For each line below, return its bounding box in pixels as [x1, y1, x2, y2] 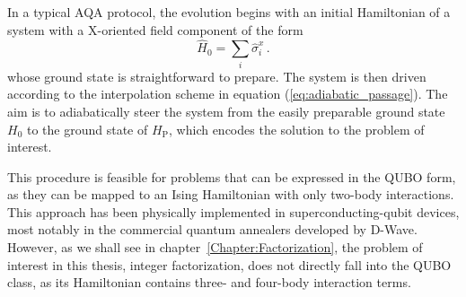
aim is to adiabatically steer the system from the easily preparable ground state [7, 101, 445, 120]
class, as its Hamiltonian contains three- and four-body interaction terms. [7, 273, 411, 292]
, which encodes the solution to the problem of [169, 119, 425, 138]
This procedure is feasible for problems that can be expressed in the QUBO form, [7, 167, 456, 186]
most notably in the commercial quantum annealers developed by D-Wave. [7, 220, 418, 239]
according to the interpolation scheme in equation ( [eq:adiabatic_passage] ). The [7, 84, 448, 103]
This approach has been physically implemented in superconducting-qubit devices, [7, 202, 460, 221]
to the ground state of [26, 119, 148, 138]
